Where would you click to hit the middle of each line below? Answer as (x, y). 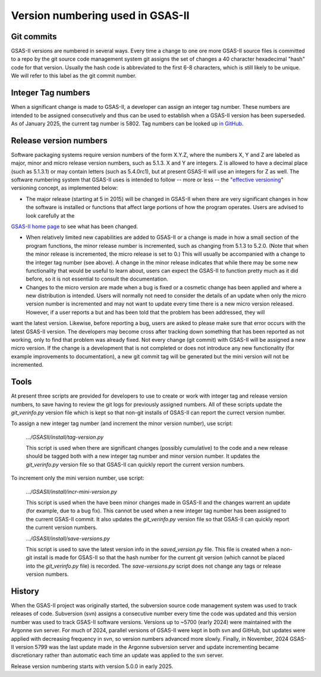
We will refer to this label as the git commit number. (74, 76)
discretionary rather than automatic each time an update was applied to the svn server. (117, 655)
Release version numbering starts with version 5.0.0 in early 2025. (92, 666)
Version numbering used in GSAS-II (100, 15)
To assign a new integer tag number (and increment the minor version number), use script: (122, 423)
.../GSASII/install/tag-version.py (65, 437)
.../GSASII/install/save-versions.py (68, 539)
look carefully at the (50, 215)
